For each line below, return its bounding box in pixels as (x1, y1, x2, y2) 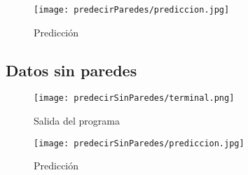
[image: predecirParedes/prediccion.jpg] (34, 5, 230, 15)
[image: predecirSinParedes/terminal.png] (34, 93, 235, 104)
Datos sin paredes (6, 59, 137, 80)
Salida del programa (34, 113, 120, 128)
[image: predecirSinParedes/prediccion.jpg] (34, 138, 244, 148)
